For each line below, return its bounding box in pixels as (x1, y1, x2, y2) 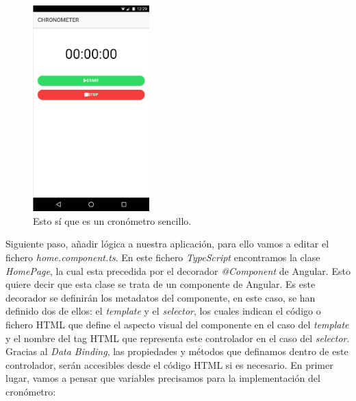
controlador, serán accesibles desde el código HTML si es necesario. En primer (5, 357, 333, 372)
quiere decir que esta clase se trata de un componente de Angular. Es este (5, 277, 316, 291)
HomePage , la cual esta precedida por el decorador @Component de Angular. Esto (5, 263, 351, 278)
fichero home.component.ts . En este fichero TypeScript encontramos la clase (5, 250, 320, 264)
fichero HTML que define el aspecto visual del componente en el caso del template (5, 317, 349, 331)
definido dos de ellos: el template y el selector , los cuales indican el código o (5, 304, 321, 318)
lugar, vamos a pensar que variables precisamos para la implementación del (5, 371, 320, 385)
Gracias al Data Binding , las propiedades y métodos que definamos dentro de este (5, 344, 348, 359)
